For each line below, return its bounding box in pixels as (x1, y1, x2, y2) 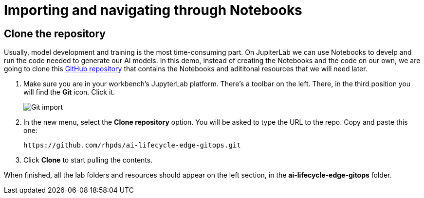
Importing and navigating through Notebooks (4, 2, 302, 18)
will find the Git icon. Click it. (23, 88, 115, 97)
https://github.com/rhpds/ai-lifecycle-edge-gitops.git (23, 141, 241, 149)
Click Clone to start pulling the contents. (23, 156, 153, 165)
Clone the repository (4, 27, 106, 40)
